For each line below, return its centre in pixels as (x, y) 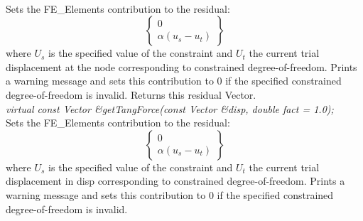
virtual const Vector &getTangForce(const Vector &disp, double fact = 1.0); (170, 108)
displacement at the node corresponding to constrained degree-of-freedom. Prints (181, 66)
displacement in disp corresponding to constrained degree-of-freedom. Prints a (175, 181)
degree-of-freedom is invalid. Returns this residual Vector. (131, 94)
